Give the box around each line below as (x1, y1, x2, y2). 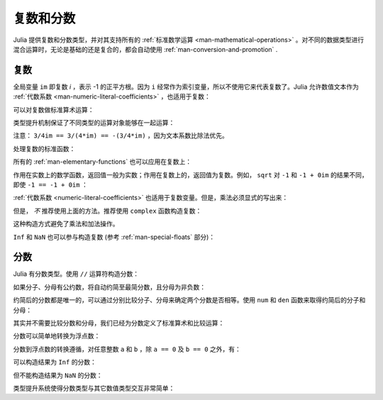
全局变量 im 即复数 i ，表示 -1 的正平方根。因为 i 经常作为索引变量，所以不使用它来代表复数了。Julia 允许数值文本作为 (13, 82, 360, 91)
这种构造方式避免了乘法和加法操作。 (13, 220, 119, 228)
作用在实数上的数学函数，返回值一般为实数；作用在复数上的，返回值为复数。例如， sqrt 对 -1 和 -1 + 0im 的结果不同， (13, 170, 368, 179)
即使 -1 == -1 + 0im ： (13, 180, 88, 189)
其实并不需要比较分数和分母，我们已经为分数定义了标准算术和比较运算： (13, 319, 225, 327)
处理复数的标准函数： (13, 144, 76, 152)
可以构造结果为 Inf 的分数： (13, 358, 97, 367)
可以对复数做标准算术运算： (13, 105, 94, 113)
